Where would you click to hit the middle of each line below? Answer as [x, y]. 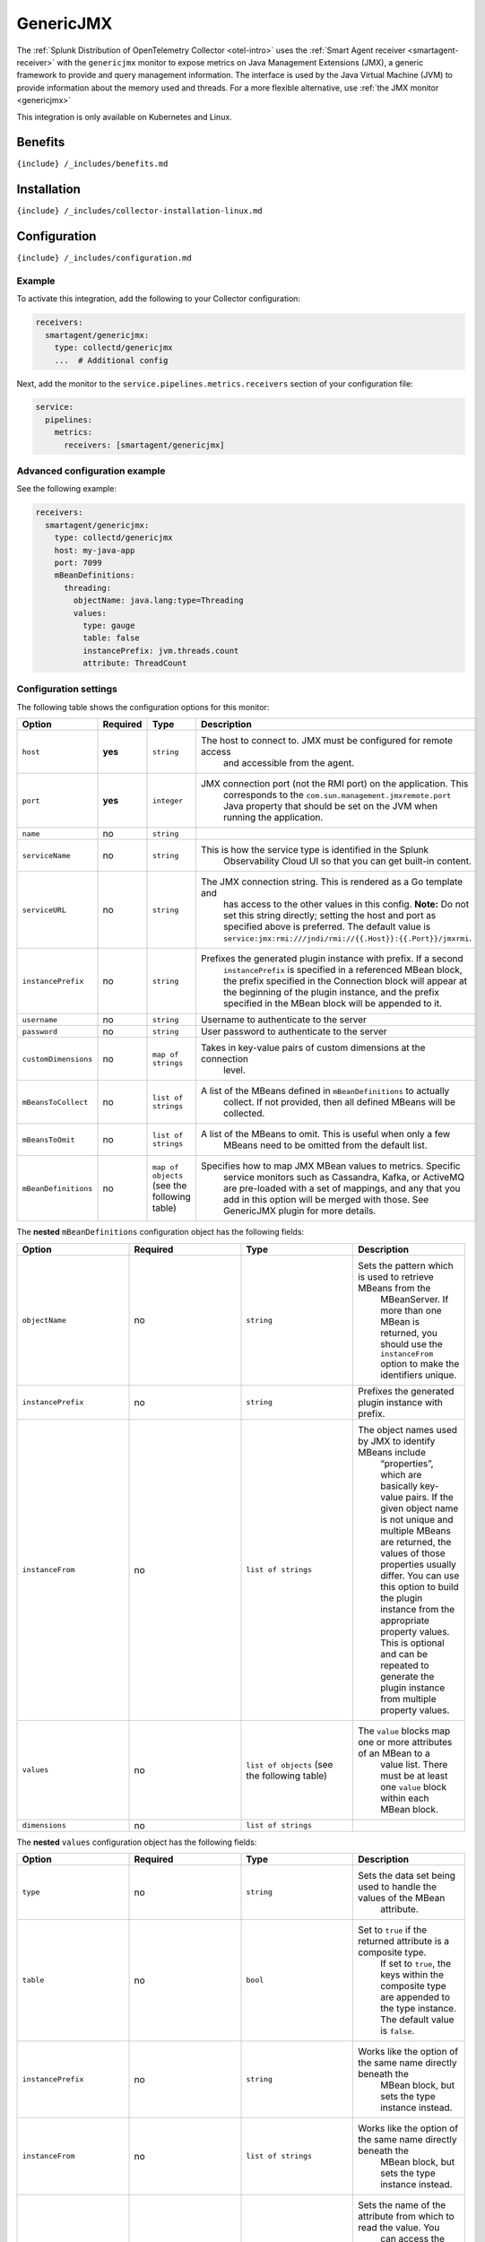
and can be [404, 1654]
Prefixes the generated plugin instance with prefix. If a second [332, 959]
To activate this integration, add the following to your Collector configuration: [158, 299]
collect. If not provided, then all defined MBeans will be [339, 1102]
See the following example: [66, 489]
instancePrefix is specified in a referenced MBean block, [343, 970]
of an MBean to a [394, 1753]
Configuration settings [67, 689]
